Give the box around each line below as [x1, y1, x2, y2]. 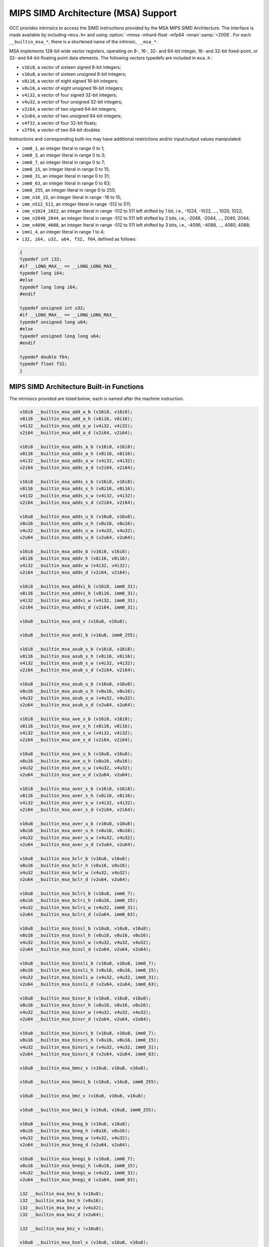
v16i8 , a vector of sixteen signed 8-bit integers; [21, 64, 122, 70]
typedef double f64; [19, 354, 70, 360]
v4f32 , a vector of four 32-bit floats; [21, 120, 97, 126]
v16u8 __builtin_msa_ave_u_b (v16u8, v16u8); [19, 751, 133, 757]
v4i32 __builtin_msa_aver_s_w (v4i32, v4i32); [19, 800, 135, 806]
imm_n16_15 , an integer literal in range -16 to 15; [21, 194, 122, 200]
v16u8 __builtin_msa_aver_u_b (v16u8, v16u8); [19, 821, 135, 827]
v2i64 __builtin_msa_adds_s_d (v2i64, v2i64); [19, 500, 135, 506]
